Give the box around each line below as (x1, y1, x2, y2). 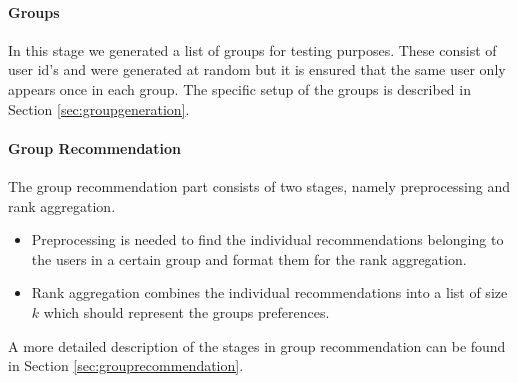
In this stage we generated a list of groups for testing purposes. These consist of (8, 39, 497, 60)
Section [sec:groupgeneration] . (8, 98, 190, 119)
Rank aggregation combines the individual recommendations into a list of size (31, 282, 508, 303)
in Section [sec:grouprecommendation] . (8, 355, 244, 376)
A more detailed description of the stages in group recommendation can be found (8, 335, 506, 356)
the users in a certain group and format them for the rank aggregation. (31, 248, 467, 269)
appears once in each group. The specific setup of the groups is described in (8, 78, 471, 99)
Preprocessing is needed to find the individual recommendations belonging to (31, 229, 504, 250)
